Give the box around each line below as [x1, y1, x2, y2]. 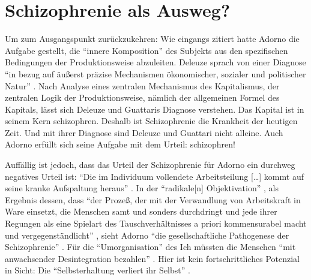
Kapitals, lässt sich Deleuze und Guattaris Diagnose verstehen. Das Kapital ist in [5, 103, 304, 115]
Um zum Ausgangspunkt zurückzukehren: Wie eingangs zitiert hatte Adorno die [5, 32, 300, 45]
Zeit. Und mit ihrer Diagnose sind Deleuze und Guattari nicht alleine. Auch [5, 126, 283, 139]
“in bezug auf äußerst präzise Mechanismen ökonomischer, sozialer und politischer [5, 67, 306, 80]
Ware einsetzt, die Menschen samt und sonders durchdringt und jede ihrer [5, 205, 277, 218]
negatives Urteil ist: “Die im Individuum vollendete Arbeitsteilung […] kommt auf [5, 170, 304, 182]
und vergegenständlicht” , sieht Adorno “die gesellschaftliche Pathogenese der [5, 228, 289, 241]
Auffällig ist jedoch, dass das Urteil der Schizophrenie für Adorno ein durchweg [5, 158, 295, 171]
